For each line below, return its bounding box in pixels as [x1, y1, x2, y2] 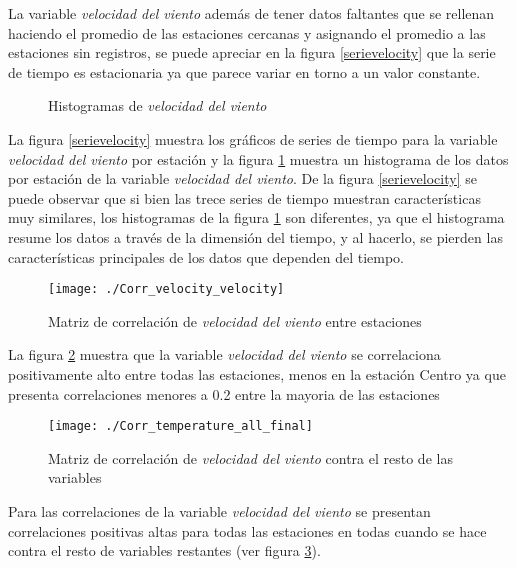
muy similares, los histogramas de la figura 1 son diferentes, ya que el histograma [8, 207, 505, 228]
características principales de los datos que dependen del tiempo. [8, 246, 404, 267]
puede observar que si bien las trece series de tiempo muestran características [8, 187, 481, 208]
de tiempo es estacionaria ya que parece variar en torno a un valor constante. [8, 61, 481, 82]
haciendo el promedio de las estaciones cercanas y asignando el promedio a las [8, 22, 486, 43]
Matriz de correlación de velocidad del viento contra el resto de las [48, 447, 453, 468]
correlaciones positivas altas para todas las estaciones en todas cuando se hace [8, 520, 487, 541]
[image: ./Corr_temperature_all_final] [48, 419, 313, 434]
